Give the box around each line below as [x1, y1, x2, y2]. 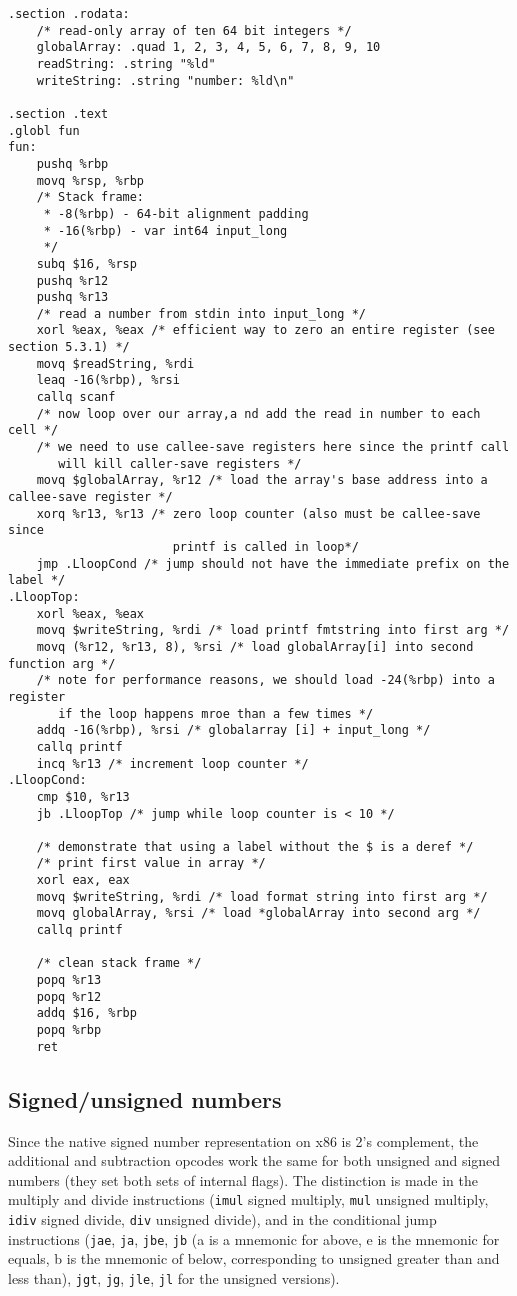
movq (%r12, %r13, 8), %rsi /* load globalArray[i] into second [36, 639, 474, 654]
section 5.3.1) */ [8, 340, 130, 355]
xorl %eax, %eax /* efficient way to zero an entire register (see [36, 323, 495, 338]
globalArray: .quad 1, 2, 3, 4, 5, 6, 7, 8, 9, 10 [36, 40, 381, 55]
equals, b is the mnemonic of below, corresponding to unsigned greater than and [8, 1248, 500, 1269]
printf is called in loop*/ [172, 540, 359, 554]
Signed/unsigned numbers [8, 1083, 282, 1114]
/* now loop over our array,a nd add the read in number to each [36, 406, 481, 421]
